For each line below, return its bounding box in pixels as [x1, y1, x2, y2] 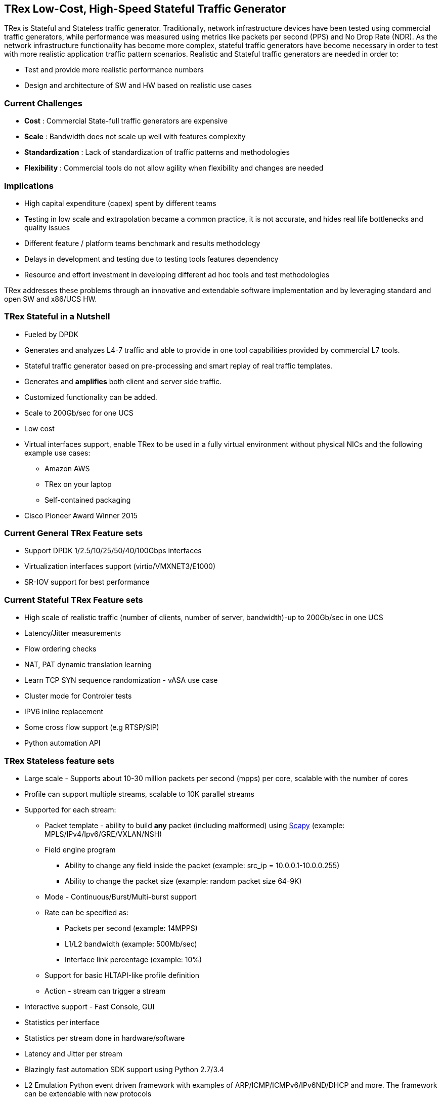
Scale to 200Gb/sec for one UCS [24, 408, 134, 417]
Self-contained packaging [45, 495, 131, 504]
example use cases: [24, 448, 91, 457]
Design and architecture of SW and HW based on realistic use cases [24, 81, 252, 90]
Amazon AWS [45, 464, 90, 473]
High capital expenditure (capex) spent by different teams [24, 198, 216, 208]
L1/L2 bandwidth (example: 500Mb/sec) [65, 939, 197, 948]
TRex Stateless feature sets [4, 755, 115, 766]
